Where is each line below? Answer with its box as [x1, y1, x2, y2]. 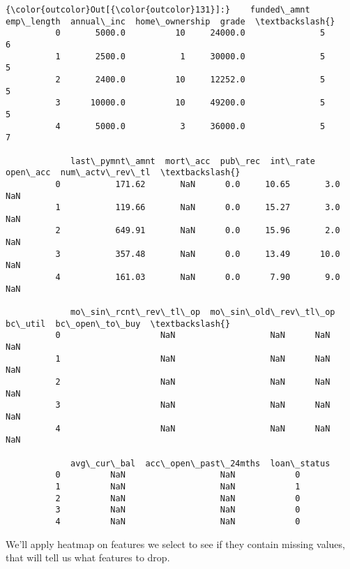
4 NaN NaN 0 [55, 516, 300, 526]
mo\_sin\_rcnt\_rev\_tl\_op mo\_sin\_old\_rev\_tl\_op [70, 307, 335, 318]
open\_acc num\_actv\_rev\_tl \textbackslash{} [6, 168, 241, 178]
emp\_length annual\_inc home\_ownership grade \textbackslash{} [6, 16, 335, 27]
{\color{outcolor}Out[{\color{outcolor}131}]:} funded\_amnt [6, 5, 310, 15]
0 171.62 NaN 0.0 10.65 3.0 [55, 179, 340, 189]
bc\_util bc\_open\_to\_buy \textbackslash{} [6, 318, 231, 329]
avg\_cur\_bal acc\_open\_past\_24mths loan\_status [70, 458, 330, 468]
